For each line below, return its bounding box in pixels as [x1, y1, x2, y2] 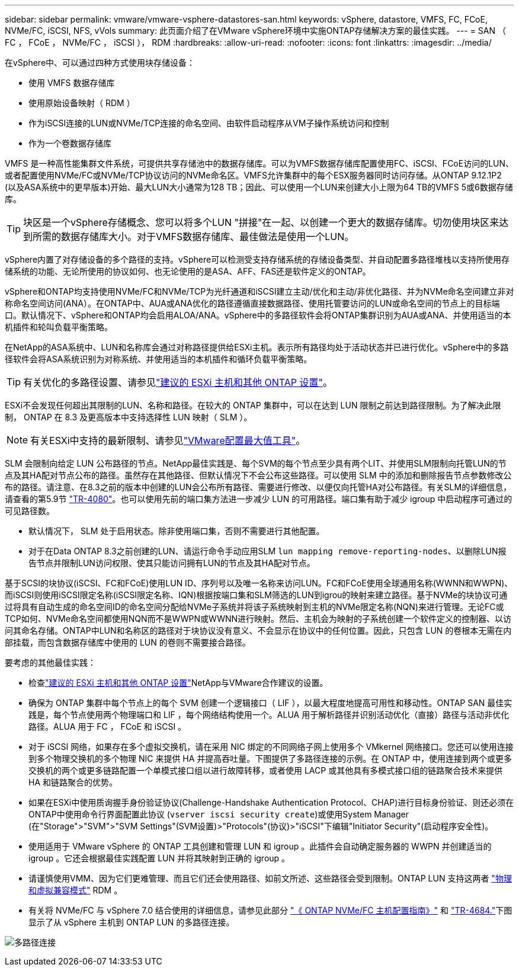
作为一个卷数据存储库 [28, 138, 111, 148]
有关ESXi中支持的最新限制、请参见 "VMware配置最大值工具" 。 [30, 435, 306, 446]
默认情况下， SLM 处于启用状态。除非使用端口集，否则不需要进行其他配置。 [28, 526, 325, 536]
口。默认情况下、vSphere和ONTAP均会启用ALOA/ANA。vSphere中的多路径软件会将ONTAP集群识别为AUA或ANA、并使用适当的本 [5, 310, 511, 320]
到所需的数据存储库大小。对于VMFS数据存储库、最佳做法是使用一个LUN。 [23, 231, 354, 242]
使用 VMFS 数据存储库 [28, 78, 115, 88]
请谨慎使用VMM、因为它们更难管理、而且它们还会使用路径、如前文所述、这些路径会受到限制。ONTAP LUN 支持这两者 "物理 [28, 873, 512, 883]
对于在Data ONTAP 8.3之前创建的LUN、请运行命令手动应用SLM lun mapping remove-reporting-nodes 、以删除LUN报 [28, 546, 507, 556]
